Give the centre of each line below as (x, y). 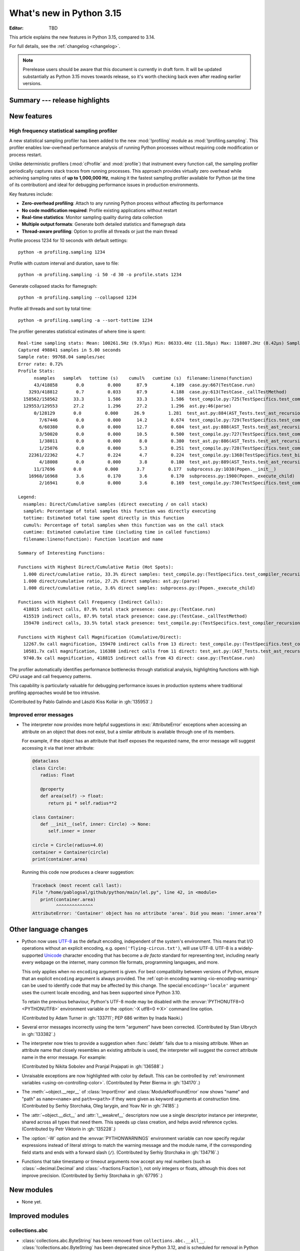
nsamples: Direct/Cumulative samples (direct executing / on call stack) (115, 504)
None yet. (32, 1201)
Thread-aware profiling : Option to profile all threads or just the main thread (99, 231)
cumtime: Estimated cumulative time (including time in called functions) (117, 532)
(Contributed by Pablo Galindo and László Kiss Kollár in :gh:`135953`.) (81, 702)
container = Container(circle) (71, 852)
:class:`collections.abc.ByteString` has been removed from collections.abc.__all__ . (114, 1240)
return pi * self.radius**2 (82, 803)
